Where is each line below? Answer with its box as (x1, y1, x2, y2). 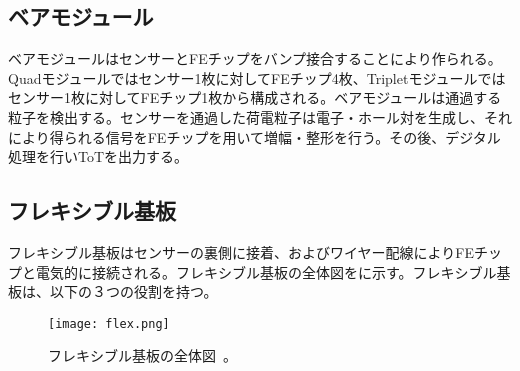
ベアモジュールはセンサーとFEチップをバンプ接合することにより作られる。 (8, 48, 502, 69)
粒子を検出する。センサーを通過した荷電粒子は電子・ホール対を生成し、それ (8, 106, 512, 127)
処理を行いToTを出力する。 (8, 146, 189, 167)
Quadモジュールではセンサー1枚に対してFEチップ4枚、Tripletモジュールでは (8, 67, 506, 88)
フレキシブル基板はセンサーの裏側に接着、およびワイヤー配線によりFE (8, 241, 474, 262)
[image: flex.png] (48, 316, 170, 331)
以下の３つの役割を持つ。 (49, 281, 218, 302)
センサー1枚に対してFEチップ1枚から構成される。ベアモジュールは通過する (8, 87, 502, 108)
